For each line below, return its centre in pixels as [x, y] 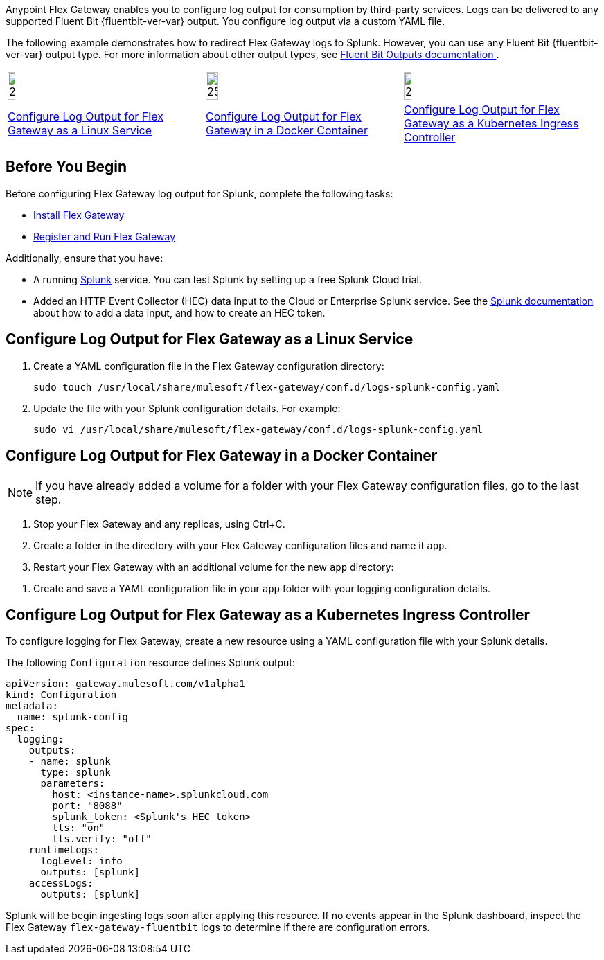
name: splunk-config [73, 717]
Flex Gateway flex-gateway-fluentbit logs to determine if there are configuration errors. [218, 927]
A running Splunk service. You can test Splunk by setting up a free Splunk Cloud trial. [228, 279]
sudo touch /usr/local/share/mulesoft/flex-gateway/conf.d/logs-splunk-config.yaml [267, 387]
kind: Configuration [61, 695]
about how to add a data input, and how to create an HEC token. [179, 312]
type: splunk [75, 773]
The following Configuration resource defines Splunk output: [150, 663]
